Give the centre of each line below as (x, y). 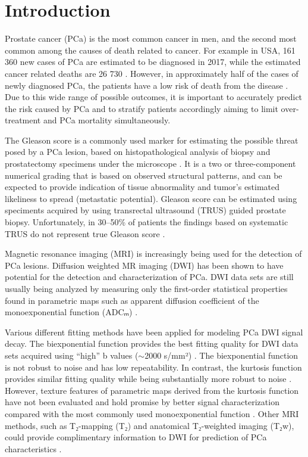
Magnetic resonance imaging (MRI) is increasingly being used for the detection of (153, 254)
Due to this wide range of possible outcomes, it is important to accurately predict (154, 97)
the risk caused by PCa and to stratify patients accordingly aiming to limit (142, 108)
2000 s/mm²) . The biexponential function (221, 355)
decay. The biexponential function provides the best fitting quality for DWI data (152, 343)
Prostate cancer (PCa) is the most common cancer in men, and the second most (151, 38)
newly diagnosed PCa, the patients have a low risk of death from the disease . (147, 85)
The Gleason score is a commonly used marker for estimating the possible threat (152, 140)
